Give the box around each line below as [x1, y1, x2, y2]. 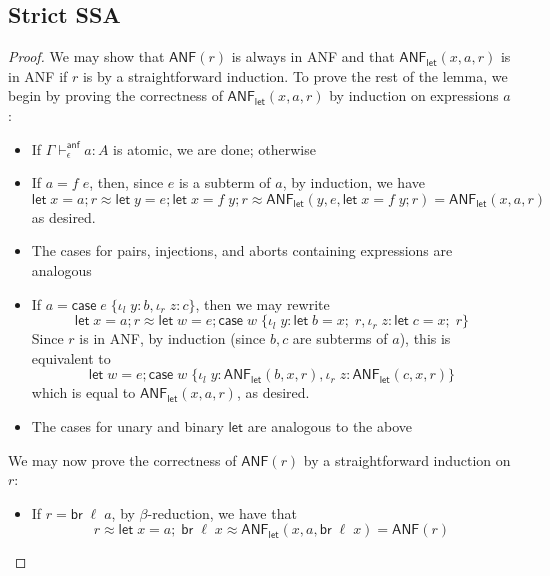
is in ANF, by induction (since [79, 328, 266, 349]
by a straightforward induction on [303, 449, 511, 470]
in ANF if [8, 65, 68, 86]
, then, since [89, 172, 164, 193]
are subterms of [292, 328, 388, 349]
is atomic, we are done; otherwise [113, 138, 316, 159]
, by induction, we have [282, 172, 425, 193]
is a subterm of [178, 172, 271, 193]
